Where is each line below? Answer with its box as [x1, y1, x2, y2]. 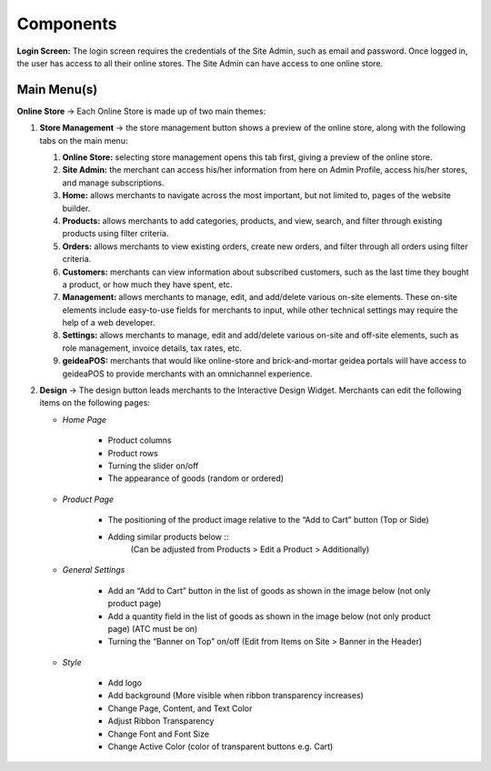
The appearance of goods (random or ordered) [107, 473, 285, 484]
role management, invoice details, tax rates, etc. [62, 342, 243, 354]
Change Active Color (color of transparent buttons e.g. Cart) [107, 741, 334, 752]
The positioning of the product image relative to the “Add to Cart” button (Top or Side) [107, 515, 429, 526]
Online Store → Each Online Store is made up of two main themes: [16, 105, 266, 116]
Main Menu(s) [16, 82, 98, 97]
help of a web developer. [62, 317, 155, 328]
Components [16, 14, 117, 34]
